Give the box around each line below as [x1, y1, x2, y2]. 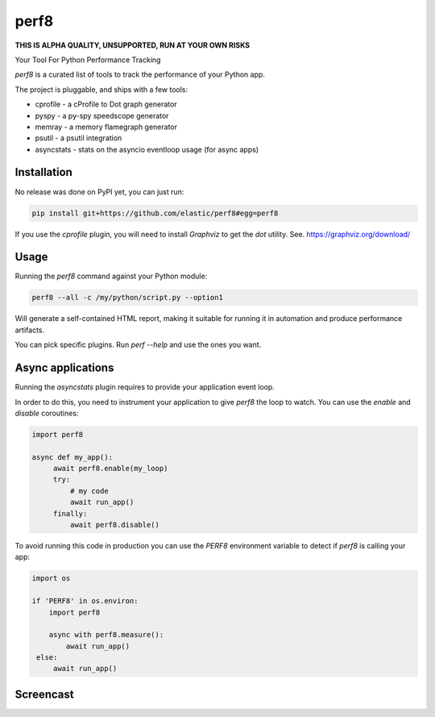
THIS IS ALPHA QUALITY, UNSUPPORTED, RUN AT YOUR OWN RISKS [14, 40, 250, 50]
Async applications [14, 361, 114, 375]
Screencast [14, 687, 74, 701]
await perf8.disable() [69, 520, 160, 529]
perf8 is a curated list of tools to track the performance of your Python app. [14, 69, 266, 80]
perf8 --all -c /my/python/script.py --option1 [31, 293, 223, 302]
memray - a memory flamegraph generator [35, 122, 177, 131]
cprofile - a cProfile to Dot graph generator [35, 99, 177, 109]
